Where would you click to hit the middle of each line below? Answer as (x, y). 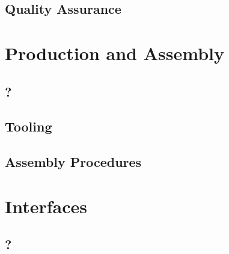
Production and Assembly (114, 53)
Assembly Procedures (73, 162)
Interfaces (46, 206)
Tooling (29, 126)
